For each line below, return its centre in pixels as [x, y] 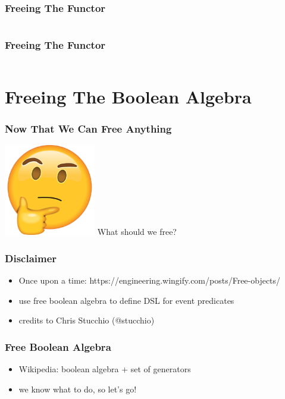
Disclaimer [31, 258]
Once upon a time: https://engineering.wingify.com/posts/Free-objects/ [150, 280]
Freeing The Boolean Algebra [128, 96]
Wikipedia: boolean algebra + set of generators [105, 369]
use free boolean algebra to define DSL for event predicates [126, 300]
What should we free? [137, 232]
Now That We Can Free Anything [88, 128]
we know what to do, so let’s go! [78, 389]
